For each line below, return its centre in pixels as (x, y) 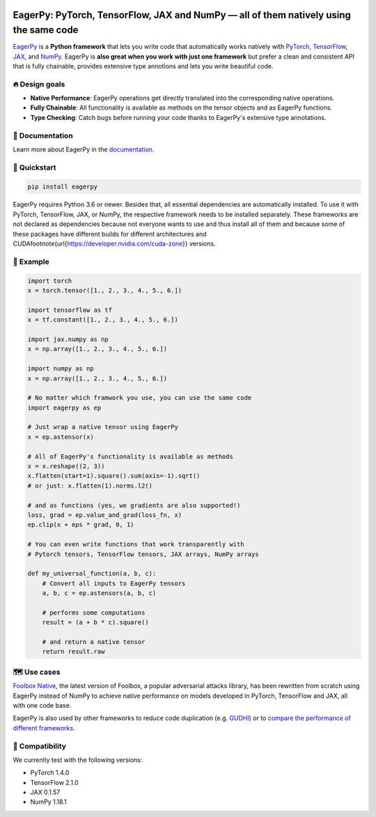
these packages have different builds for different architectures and (110, 234)
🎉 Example (31, 262)
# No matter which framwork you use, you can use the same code (140, 398)
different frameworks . (44, 728)
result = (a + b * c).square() (95, 622)
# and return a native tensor (94, 642)
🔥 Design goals (39, 84)
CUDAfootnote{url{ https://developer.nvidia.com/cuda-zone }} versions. (114, 243)
